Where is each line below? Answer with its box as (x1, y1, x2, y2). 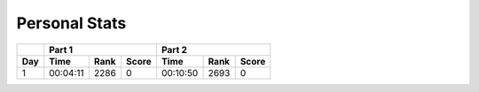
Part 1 (49, 43, 74, 56)
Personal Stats (16, 13, 127, 33)
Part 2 (161, 43, 188, 56)
